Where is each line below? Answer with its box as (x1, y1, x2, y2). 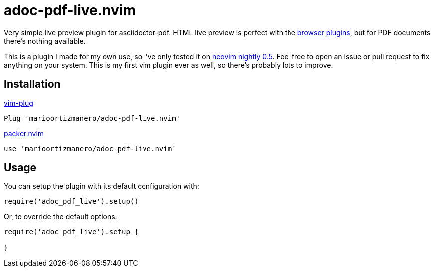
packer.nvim (4, 129, 44, 138)
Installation (4, 78, 61, 90)
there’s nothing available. (4, 36, 86, 45)
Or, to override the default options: (4, 212, 117, 221)
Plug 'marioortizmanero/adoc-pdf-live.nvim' (4, 114, 181, 122)
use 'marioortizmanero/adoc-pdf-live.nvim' (4, 144, 176, 153)
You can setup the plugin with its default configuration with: (4, 182, 199, 191)
